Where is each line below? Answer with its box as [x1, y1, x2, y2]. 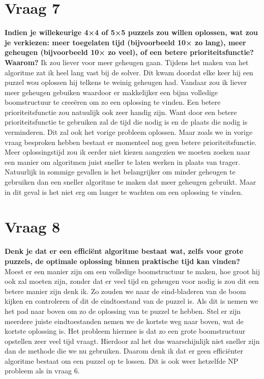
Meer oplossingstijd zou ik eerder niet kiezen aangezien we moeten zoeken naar [5, 147, 250, 157]
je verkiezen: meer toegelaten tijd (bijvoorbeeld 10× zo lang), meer [5, 37, 246, 47]
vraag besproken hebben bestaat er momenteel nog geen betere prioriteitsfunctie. [5, 136, 257, 147]
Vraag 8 [5, 216, 61, 237]
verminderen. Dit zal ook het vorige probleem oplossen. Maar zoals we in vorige [5, 127, 253, 137]
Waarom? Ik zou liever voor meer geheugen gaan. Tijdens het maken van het [5, 56, 249, 67]
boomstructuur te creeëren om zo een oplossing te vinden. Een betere [5, 97, 221, 107]
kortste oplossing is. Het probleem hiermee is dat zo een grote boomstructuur [5, 326, 246, 336]
